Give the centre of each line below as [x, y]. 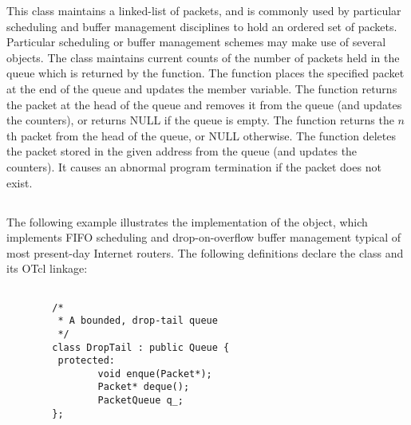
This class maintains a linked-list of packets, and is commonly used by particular [204, 10]
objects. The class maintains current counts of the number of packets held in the [203, 57]
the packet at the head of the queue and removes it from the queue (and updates [204, 104]
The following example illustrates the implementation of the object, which [187, 221]
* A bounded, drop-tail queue [138, 321]
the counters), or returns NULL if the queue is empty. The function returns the [200, 120]
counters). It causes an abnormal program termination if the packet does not [194, 166]
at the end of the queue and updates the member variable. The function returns [202, 88]
